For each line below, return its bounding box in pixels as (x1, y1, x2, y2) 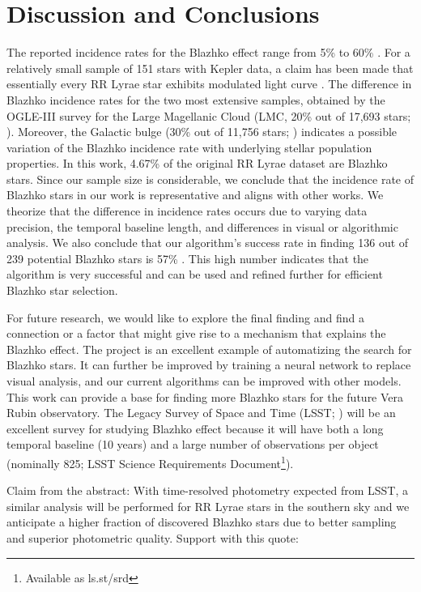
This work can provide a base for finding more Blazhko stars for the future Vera (6, 388, 404, 405)
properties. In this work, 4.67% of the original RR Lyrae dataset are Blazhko (6, 155, 388, 172)
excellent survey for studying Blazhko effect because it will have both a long (6, 420, 384, 437)
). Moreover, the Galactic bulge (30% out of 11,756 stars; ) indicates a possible (6, 123, 398, 140)
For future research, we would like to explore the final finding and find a (6, 309, 364, 326)
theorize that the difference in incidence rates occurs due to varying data (6, 202, 368, 219)
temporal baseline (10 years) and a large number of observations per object (6, 436, 379, 453)
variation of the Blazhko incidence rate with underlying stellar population (6, 138, 372, 155)
